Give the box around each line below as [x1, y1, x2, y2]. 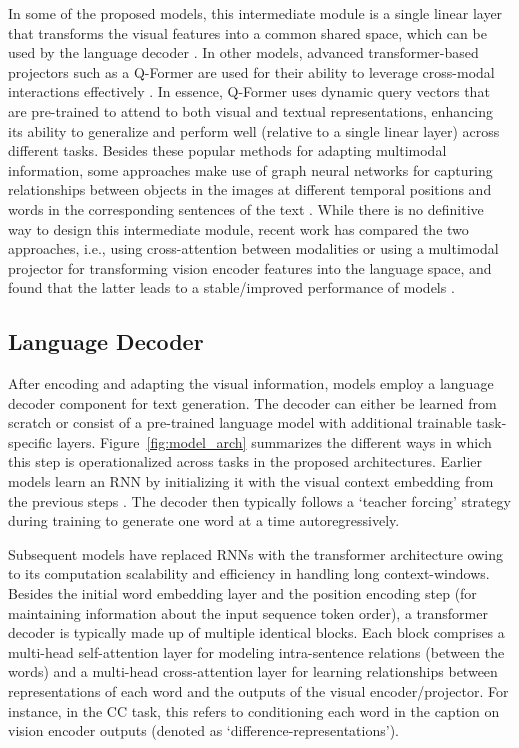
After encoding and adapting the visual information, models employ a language [8, 373, 494, 394]
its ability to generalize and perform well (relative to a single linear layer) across [8, 120, 500, 141]
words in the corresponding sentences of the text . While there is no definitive [8, 198, 484, 219]
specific [8, 431, 53, 452]
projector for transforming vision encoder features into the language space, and [8, 257, 492, 278]
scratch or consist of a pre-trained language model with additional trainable [8, 412, 472, 433]
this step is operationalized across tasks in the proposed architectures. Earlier [8, 451, 483, 472]
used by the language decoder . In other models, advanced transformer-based [8, 42, 479, 63]
